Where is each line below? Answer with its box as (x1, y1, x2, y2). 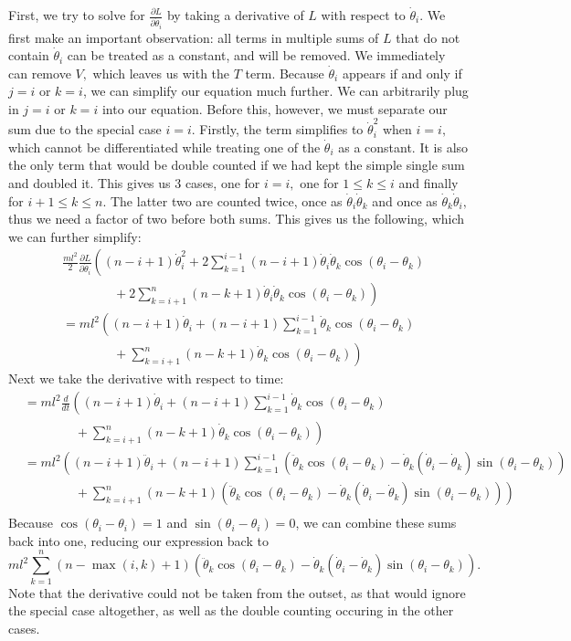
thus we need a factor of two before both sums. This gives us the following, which (8, 209, 465, 228)
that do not (396, 27, 460, 47)
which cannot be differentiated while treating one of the (8, 137, 321, 156)
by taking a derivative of (166, 5, 304, 24)
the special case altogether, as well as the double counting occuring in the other (8, 601, 454, 620)
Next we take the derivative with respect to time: (8, 369, 284, 388)
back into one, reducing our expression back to (8, 531, 269, 550)
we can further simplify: (8, 226, 142, 246)
